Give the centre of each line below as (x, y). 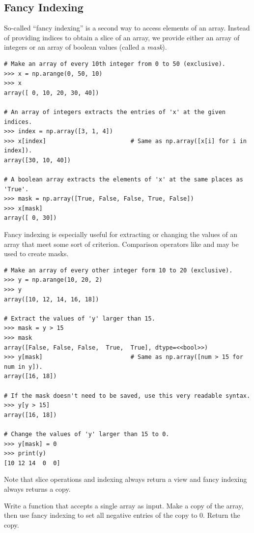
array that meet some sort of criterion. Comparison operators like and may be (121, 244)
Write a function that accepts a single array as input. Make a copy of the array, (124, 505)
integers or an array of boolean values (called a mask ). (85, 47)
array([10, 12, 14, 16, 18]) (52, 299)
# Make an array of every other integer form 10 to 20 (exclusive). (118, 270)
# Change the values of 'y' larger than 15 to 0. (87, 434)
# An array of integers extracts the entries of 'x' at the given (115, 112)
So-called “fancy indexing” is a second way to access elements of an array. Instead (127, 28)
